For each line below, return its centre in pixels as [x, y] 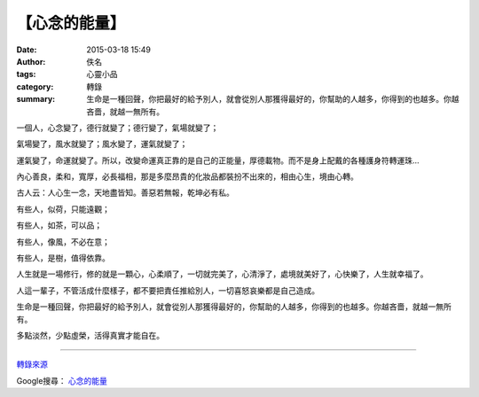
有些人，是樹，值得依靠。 [63, 258]
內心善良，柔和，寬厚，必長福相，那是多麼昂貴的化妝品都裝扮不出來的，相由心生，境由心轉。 [187, 176]
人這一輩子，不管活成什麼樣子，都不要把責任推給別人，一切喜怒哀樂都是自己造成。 [168, 290]
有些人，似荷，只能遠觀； [63, 209]
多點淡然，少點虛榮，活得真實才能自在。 [90, 335]
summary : [36, 99]
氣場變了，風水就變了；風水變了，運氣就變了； [102, 144]
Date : [27, 50]
